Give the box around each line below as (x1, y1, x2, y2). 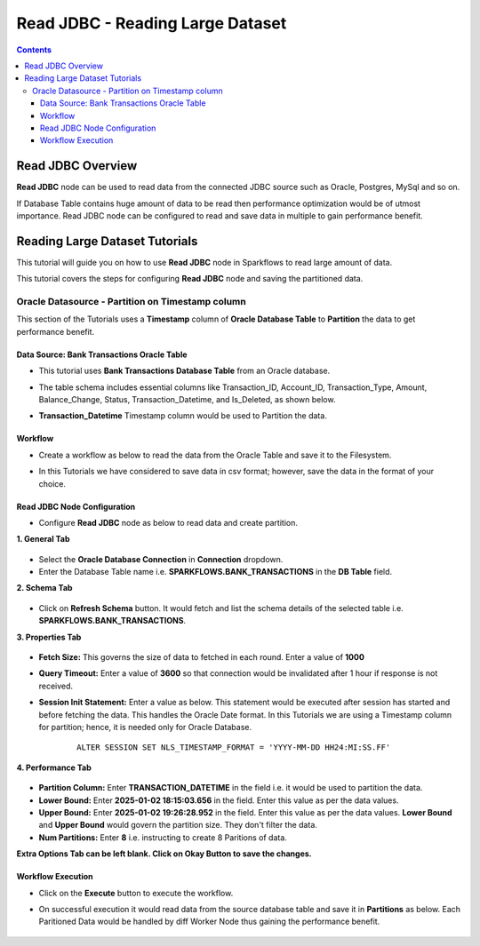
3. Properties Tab (16, 632, 82, 642)
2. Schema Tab (16, 583, 73, 593)
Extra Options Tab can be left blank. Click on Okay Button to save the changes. (16, 848, 313, 859)
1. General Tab (16, 534, 70, 545)
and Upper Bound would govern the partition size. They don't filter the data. (38, 820, 317, 831)
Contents (16, 44, 52, 55)
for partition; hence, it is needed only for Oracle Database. (38, 722, 252, 732)
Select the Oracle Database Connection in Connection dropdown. (38, 553, 284, 564)
